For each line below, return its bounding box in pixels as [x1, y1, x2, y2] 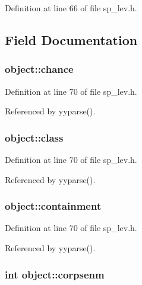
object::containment [5, 198, 102, 213]
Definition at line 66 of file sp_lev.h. [5, 2, 137, 14]
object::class [5, 130, 64, 145]
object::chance [5, 62, 74, 76]
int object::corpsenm [5, 267, 105, 281]
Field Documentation [5, 30, 138, 49]
